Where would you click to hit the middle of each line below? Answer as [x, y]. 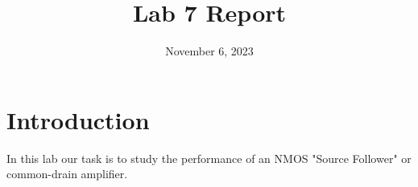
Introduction [78, 119]
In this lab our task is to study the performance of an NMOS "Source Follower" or [209, 158]
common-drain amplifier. [67, 174]
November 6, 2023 [209, 51]
